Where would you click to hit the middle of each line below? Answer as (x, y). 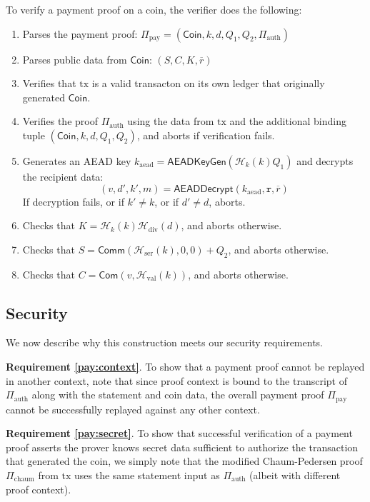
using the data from (171, 121)
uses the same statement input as (147, 475)
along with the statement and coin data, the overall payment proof (178, 395)
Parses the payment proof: (80, 33)
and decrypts (325, 160)
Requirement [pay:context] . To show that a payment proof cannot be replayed (185, 366)
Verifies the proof (60, 121)
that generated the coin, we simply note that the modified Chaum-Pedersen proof (184, 461)
